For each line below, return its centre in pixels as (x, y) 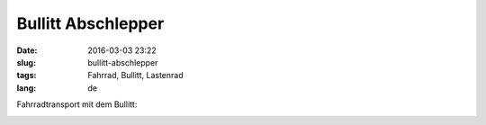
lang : (27, 88)
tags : (27, 76)
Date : (27, 50)
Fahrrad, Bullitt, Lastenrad (135, 76)
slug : (26, 62)
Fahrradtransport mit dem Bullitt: (77, 104)
